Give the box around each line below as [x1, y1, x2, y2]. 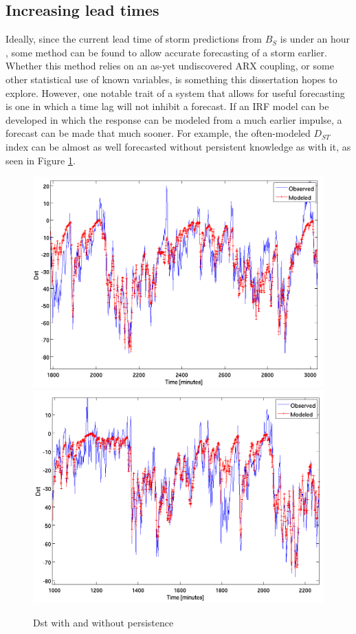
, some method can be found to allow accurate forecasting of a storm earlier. [5, 45, 327, 59]
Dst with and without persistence [33, 615, 174, 629]
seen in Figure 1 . [5, 153, 76, 167]
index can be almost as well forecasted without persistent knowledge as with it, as [5, 139, 351, 153]
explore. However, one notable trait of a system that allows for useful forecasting [5, 85, 345, 100]
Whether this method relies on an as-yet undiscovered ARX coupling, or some [5, 58, 334, 73]
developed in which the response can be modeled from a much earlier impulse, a [5, 112, 342, 127]
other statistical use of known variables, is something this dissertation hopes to [5, 72, 337, 86]
